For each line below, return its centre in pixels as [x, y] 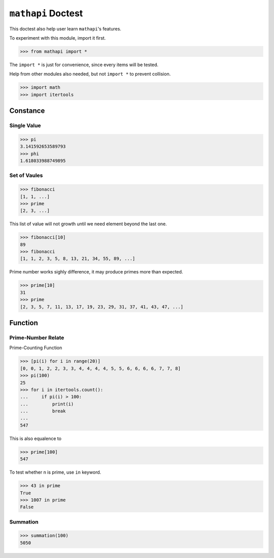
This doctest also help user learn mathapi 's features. [65, 28]
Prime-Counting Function [36, 348]
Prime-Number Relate [37, 337]
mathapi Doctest [46, 13]
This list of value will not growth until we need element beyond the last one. [88, 224]
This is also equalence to [36, 438]
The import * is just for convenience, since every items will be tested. [84, 65]
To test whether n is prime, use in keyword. [55, 472]
